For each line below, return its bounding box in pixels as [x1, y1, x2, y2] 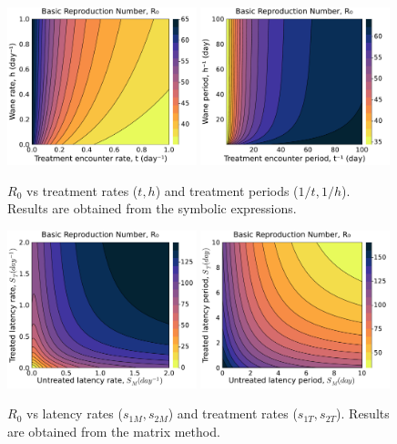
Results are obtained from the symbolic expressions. [7, 199, 297, 218]
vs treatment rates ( [25, 181, 138, 200]
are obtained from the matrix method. [7, 422, 220, 441]
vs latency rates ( [25, 404, 123, 423]
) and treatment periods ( [155, 181, 299, 200]
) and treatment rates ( [168, 404, 298, 423]
